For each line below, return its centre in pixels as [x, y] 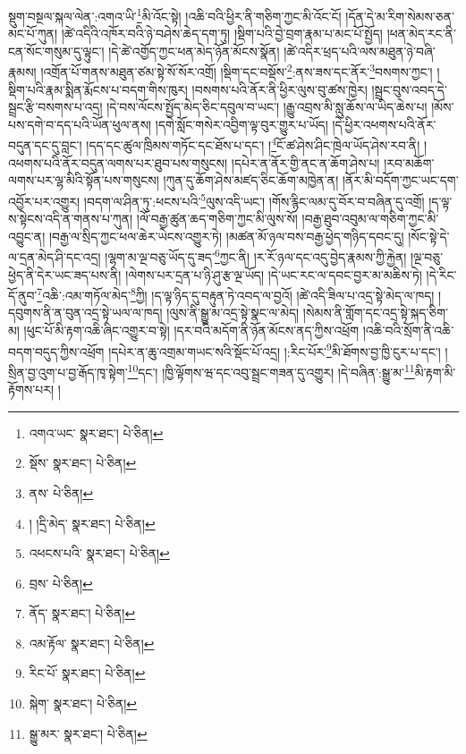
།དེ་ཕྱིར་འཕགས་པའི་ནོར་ [384, 124]
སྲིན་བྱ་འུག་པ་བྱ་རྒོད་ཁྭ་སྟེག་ [68, 372]
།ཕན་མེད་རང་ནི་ [421, 34]
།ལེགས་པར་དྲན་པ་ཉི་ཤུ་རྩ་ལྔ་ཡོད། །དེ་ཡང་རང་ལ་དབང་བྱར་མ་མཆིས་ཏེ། [274, 274]
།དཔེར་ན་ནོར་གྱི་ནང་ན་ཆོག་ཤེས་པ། [305, 162]
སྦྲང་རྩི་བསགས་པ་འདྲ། [55, 107]
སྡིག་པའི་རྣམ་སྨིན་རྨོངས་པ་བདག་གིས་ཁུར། [98, 89]
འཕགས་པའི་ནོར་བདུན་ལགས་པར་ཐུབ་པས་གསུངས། [118, 162]
